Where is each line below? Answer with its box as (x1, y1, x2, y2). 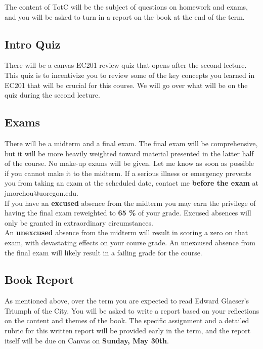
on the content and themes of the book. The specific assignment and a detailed (5, 315, 249, 326)
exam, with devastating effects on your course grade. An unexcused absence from (5, 237, 255, 247)
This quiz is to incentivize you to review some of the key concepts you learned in (5, 69, 255, 80)
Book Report (5, 272, 74, 287)
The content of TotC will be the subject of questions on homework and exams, (5, 2, 248, 12)
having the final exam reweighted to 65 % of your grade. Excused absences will (5, 207, 251, 218)
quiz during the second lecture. (5, 90, 100, 100)
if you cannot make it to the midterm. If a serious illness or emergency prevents (5, 167, 251, 178)
